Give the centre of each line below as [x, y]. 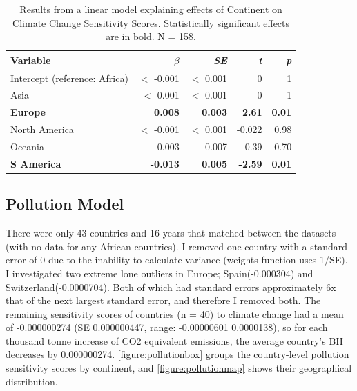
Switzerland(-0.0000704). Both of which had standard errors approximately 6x [171, 287]
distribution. [32, 381]
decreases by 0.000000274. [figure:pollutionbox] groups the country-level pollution [177, 354]
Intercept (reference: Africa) [69, 78]
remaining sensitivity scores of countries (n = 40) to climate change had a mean [175, 313]
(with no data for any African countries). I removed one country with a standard [177, 246]
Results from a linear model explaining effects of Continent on [151, 9]
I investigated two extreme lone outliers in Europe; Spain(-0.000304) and [160, 273]
